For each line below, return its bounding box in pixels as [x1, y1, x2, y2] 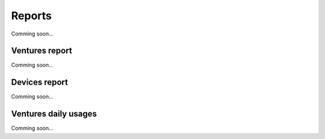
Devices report [11, 77, 69, 87]
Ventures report [11, 46, 72, 56]
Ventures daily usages [11, 109, 97, 119]
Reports [11, 9, 52, 22]
